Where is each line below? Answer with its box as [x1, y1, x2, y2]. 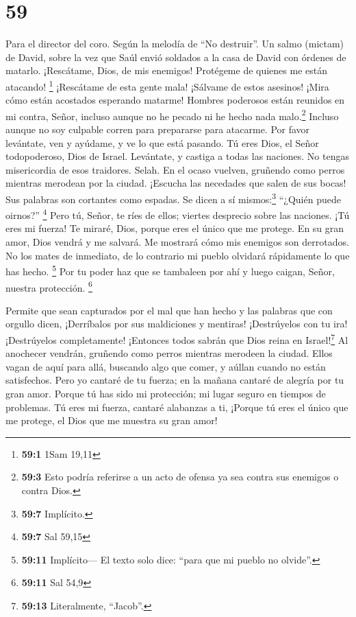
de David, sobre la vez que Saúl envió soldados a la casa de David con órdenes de [5, 49, 346, 64]
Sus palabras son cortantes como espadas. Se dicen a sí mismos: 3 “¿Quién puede [5, 189, 341, 206]
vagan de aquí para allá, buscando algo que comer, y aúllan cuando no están [5, 359, 326, 373]
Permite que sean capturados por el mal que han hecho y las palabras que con [5, 303, 333, 317]
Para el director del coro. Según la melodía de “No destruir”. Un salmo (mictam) [5, 36, 344, 51]
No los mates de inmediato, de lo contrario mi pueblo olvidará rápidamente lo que [5, 248, 350, 262]
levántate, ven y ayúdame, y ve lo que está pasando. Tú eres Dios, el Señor [5, 135, 319, 150]
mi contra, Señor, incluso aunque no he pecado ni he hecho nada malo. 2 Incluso [5, 106, 339, 123]
